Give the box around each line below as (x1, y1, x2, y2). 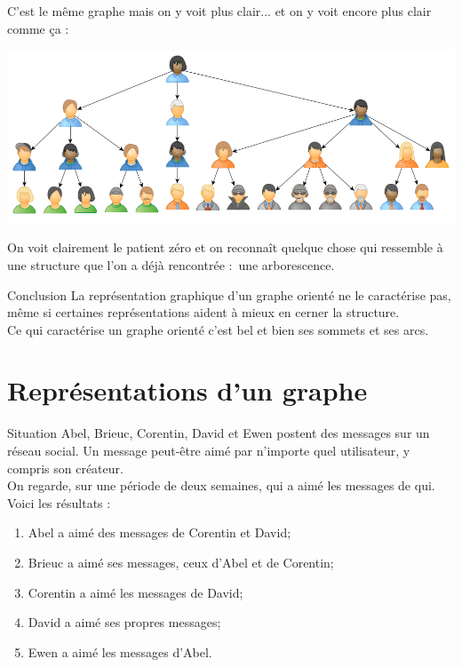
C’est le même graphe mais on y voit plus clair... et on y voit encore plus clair (7, 2, 432, 20)
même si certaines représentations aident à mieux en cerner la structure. (7, 303, 400, 322)
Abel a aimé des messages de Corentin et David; (28, 523, 291, 542)
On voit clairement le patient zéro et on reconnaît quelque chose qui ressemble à (7, 238, 443, 257)
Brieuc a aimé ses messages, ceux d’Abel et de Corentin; (28, 552, 334, 571)
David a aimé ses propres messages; (28, 613, 221, 631)
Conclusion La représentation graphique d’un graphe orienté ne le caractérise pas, (7, 285, 451, 304)
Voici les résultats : (7, 493, 111, 512)
